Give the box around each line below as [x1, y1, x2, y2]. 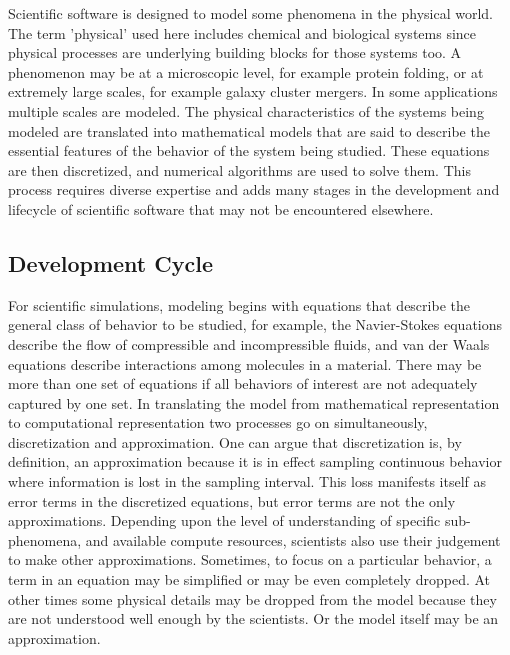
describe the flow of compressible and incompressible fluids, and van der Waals [8, 333, 490, 354]
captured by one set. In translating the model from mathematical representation [8, 392, 500, 413]
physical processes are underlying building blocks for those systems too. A [8, 42, 462, 63]
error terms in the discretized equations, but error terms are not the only [8, 490, 456, 511]
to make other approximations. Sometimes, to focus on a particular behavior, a [8, 549, 492, 570]
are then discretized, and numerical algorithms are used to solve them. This [8, 159, 471, 180]
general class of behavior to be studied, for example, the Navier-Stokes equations [8, 314, 503, 335]
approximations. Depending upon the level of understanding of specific [8, 510, 441, 531]
